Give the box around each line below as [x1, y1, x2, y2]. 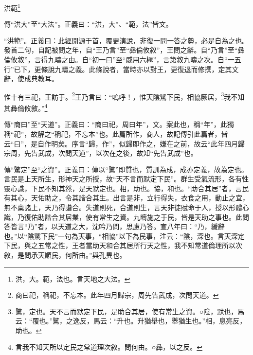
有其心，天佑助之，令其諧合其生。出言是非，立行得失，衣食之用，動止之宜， [4, 193, 249, 203]
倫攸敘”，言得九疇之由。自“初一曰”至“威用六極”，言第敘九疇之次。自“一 [4, 54, 235, 65]
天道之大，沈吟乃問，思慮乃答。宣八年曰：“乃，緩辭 [58, 221, 225, 231]
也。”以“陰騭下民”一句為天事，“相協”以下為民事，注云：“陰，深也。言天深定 [4, 231, 245, 241]
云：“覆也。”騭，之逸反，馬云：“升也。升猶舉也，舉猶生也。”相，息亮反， [15, 316, 247, 326]
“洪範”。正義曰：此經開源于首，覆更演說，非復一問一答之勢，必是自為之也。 [4, 35, 249, 45]
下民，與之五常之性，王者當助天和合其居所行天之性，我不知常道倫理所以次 [4, 240, 242, 250]
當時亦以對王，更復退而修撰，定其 [123, 64, 232, 74]
